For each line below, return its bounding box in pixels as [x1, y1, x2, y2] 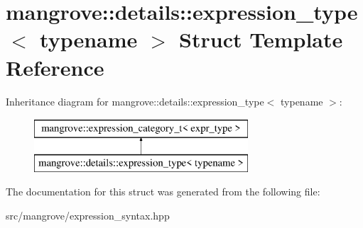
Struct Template [179, 25, 343, 54]
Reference [6, 52, 104, 81]
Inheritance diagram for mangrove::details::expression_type [6, 93, 264, 108]
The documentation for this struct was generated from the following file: [6, 184, 320, 199]
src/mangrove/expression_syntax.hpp [6, 207, 170, 222]
